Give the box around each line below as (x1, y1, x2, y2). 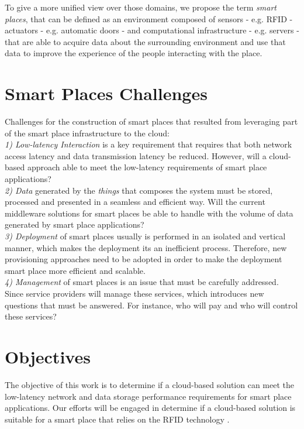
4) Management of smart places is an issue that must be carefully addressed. (5, 276, 279, 288)
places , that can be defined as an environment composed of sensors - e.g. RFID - (5, 12, 293, 25)
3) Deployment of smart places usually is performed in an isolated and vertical (5, 230, 286, 242)
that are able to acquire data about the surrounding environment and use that (5, 35, 286, 47)
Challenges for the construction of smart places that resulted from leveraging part (5, 115, 298, 128)
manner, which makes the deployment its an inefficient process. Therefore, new (5, 241, 287, 253)
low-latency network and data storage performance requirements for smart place (5, 390, 292, 402)
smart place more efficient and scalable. (5, 264, 146, 276)
